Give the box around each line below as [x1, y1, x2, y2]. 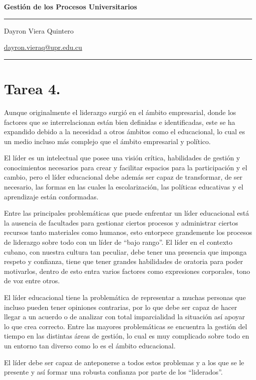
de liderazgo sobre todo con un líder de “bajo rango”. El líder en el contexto [4, 237, 233, 247]
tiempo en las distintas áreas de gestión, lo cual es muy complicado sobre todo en [4, 331, 249, 341]
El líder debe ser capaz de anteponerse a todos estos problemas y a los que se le [4, 357, 244, 367]
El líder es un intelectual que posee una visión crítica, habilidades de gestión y [4, 152, 240, 163]
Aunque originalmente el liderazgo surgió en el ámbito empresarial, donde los [4, 107, 236, 117]
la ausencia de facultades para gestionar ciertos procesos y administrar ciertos [4, 217, 238, 228]
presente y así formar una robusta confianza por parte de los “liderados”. [4, 367, 223, 377]
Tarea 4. [4, 78, 61, 98]
